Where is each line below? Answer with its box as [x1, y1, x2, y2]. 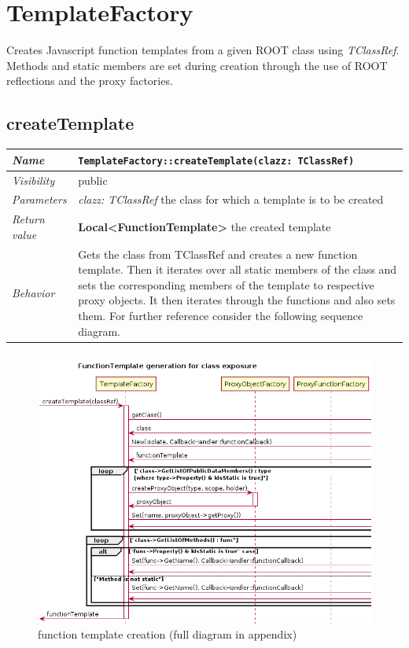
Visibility [12, 171, 55, 188]
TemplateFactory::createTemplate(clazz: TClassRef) [78, 155, 355, 167]
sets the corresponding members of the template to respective [78, 276, 374, 293]
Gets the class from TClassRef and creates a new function [78, 245, 358, 262]
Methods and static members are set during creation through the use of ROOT [6, 57, 388, 73]
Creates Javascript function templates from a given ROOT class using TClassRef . [6, 42, 400, 58]
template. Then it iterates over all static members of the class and [78, 261, 397, 278]
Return [12, 211, 45, 227]
